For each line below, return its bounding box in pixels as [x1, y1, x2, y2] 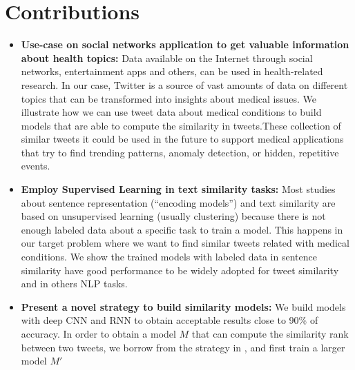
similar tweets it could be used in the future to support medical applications [21, 132, 344, 146]
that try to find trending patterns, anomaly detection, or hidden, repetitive [21, 145, 339, 159]
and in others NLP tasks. [21, 276, 128, 291]
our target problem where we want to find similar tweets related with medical [21, 236, 349, 250]
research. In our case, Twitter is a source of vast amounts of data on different [21, 77, 348, 92]
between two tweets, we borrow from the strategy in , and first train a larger [21, 340, 345, 354]
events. [21, 158, 50, 173]
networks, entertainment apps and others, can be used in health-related [21, 64, 323, 79]
